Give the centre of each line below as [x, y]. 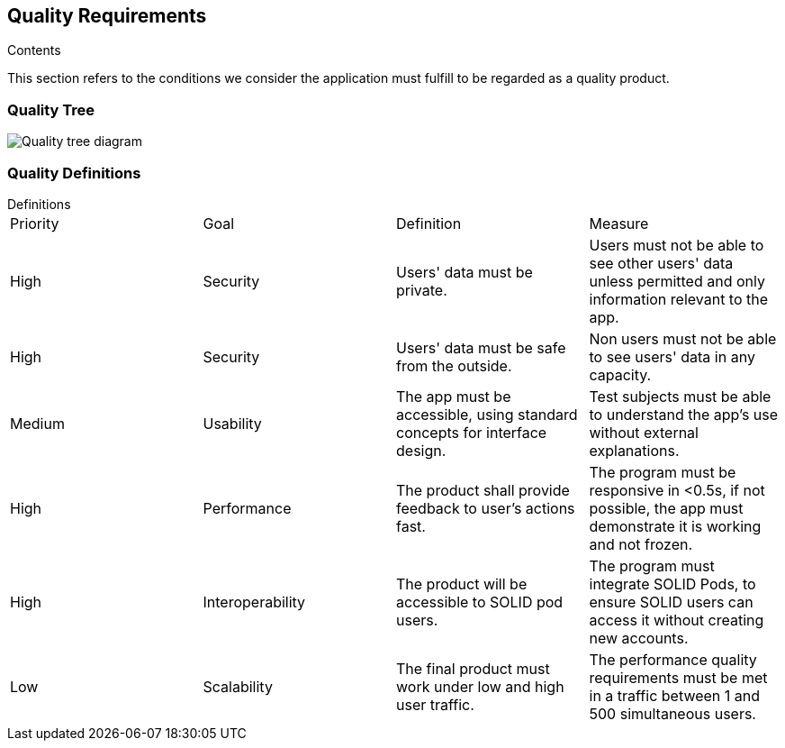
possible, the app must [666, 508]
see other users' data [661, 263]
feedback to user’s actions [486, 508]
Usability [232, 423]
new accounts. [639, 638]
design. [421, 450]
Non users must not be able [683, 338]
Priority [35, 223]
